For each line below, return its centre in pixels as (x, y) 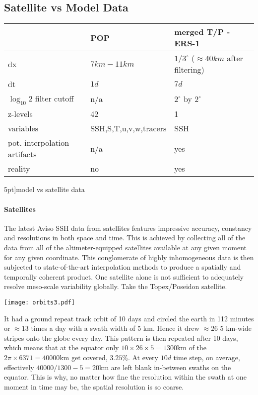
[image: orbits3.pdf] (40, 302)
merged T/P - (202, 32)
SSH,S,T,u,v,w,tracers (129, 128)
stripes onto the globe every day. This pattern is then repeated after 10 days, (121, 338)
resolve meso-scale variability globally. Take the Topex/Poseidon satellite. (116, 286)
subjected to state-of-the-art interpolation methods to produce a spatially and (123, 267)
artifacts (22, 154)
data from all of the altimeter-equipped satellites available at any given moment (126, 247)
